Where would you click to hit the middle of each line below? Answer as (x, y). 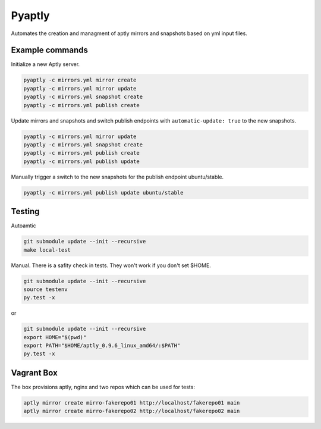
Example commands (50, 50)
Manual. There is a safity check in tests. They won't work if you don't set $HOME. (111, 265)
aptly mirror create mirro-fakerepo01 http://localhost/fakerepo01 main (132, 403)
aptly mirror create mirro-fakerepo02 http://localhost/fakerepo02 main (132, 411)
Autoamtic (24, 226)
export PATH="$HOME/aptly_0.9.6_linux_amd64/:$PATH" (102, 346)
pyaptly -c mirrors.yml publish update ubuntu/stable (103, 192)
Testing (25, 212)
